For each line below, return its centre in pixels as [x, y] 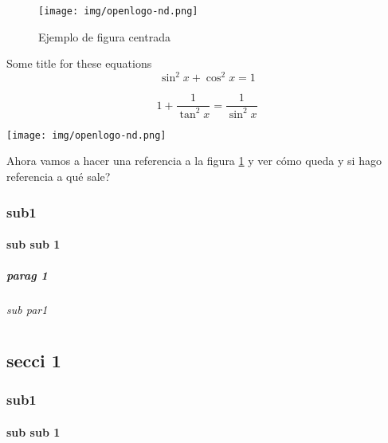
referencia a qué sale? [59, 176]
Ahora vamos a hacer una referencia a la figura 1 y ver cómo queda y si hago [194, 161]
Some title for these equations [79, 63]
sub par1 [27, 310]
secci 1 [34, 360]
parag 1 [27, 275]
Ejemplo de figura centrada [104, 36]
